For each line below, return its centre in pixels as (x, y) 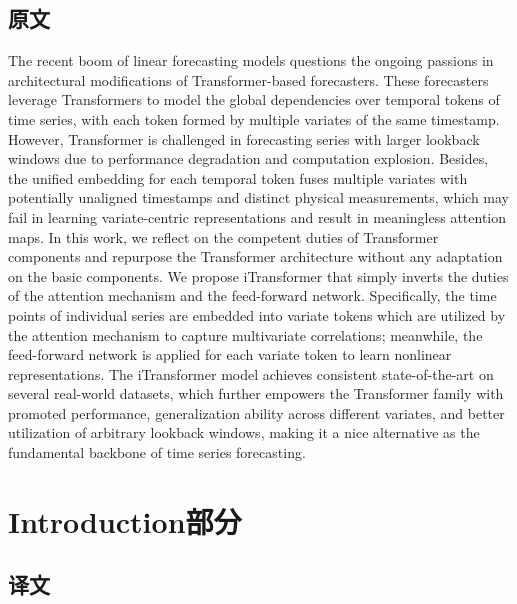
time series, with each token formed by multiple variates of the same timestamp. (254, 118)
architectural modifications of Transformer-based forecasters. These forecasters (248, 79)
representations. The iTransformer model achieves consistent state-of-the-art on (251, 373)
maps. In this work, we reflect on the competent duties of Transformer (223, 236)
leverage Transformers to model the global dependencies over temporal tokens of (254, 99)
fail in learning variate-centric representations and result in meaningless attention (257, 216)
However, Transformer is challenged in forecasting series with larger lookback (244, 138)
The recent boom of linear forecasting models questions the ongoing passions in (251, 60)
